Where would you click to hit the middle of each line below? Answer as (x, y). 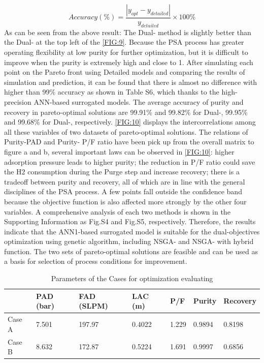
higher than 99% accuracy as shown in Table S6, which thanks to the (112, 92)
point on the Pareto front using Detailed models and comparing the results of (125, 72)
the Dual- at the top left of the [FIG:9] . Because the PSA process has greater (124, 42)
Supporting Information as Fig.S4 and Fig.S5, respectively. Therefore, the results (130, 221)
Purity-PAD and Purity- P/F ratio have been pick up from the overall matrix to (129, 142)
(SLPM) (93, 306)
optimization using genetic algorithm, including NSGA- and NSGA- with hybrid (129, 241)
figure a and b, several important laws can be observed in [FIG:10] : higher (119, 151)
